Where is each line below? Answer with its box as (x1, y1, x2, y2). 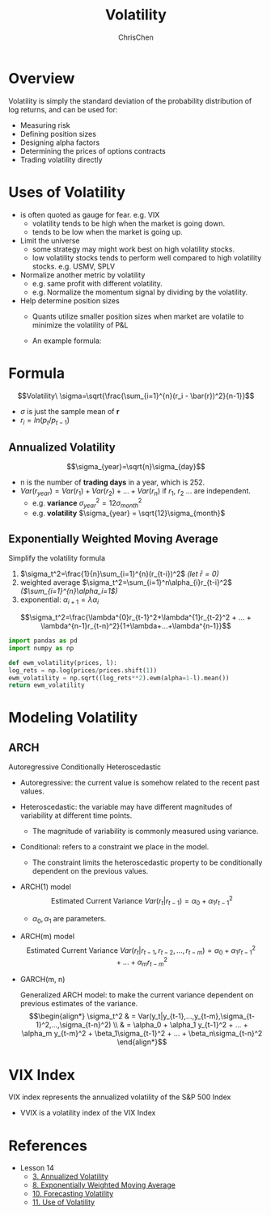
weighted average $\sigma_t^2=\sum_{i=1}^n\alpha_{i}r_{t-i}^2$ (19, 578, 233, 587)
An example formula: (32, 336, 102, 345)
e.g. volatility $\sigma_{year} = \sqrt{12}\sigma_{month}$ (32, 508, 226, 519)
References (8, 1137, 87, 1154)
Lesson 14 (19, 1163, 54, 1173)
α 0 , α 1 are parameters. (32, 913, 107, 925)
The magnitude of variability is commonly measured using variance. (32, 827, 259, 836)
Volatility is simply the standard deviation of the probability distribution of (8, 95, 252, 106)
